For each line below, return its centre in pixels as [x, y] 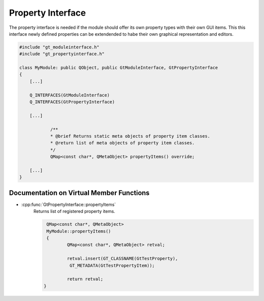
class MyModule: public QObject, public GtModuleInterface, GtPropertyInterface [119, 68]
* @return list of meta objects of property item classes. [122, 143]
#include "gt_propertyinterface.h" [62, 54]
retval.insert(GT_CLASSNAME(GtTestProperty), [122, 259]
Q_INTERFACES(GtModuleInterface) [70, 95]
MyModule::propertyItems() [79, 231]
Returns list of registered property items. [74, 211]
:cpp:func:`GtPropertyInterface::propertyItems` [68, 204]
